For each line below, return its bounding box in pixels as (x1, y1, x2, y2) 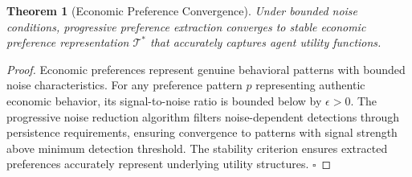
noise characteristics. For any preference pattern (6, 76, 243, 93)
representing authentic (255, 76, 365, 93)
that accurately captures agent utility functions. (150, 34, 381, 51)
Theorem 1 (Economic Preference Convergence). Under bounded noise (6, 2, 358, 19)
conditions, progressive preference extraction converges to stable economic (6, 18, 366, 35)
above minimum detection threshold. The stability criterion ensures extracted (6, 139, 388, 156)
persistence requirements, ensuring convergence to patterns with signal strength (6, 124, 398, 141)
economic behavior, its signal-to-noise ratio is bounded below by (6, 92, 322, 109)
